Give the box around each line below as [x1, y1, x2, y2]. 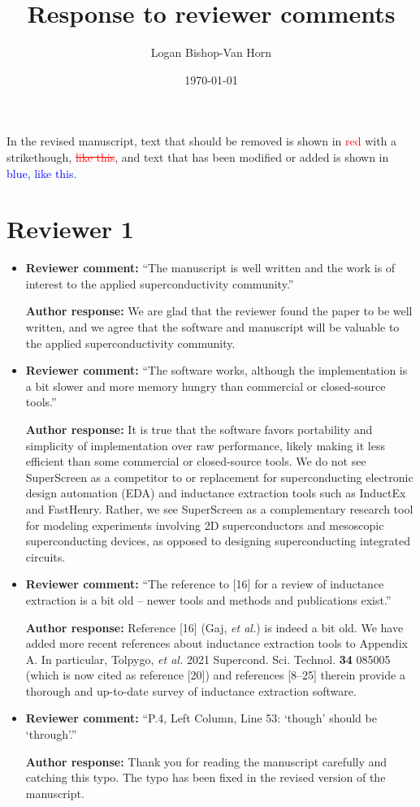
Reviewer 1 [6, 212, 134, 245]
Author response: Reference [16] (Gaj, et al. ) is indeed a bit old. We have [25, 618, 404, 636]
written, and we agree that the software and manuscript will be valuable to [25, 319, 400, 335]
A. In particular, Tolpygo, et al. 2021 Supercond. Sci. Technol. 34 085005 [25, 650, 391, 667]
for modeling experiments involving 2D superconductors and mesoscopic [25, 516, 384, 533]
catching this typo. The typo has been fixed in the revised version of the [25, 769, 386, 786]
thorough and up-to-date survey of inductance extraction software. [25, 682, 357, 699]
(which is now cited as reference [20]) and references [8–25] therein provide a [25, 666, 405, 683]
